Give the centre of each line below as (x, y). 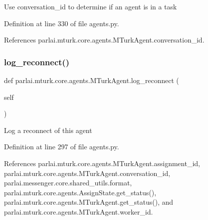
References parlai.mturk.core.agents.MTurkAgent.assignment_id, (102, 163)
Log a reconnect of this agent (48, 130)
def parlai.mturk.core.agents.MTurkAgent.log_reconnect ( (92, 80)
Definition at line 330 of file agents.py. (62, 23)
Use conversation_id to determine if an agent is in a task (90, 6)
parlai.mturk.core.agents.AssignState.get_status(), (80, 192)
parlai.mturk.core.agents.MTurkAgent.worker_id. (79, 211)
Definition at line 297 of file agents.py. (62, 147)
